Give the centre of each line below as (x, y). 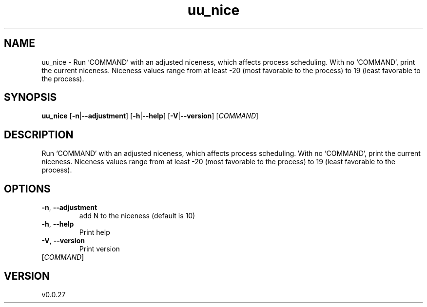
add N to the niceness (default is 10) (137, 216)
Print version (99, 249)
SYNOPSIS (30, 97)
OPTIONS (27, 189)
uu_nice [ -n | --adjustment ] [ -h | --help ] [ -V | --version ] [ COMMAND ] (150, 116)
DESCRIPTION (39, 134)
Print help (95, 232)
